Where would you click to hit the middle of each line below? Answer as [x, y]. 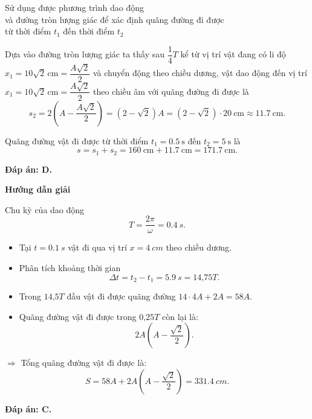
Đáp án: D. [28, 169]
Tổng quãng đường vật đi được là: [84, 363]
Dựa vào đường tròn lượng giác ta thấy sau [85, 54]
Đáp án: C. [28, 408]
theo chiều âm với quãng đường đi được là [171, 91]
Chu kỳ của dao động [45, 209]
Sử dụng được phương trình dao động [74, 7]
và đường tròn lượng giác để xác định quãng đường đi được [115, 19]
